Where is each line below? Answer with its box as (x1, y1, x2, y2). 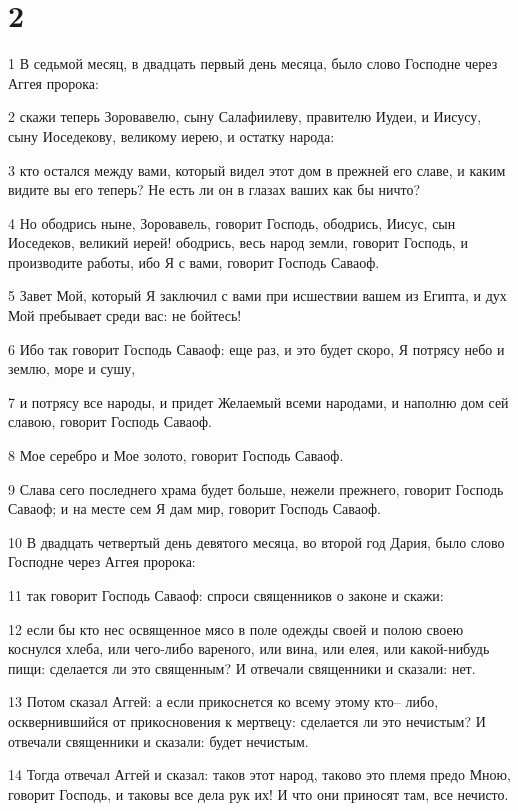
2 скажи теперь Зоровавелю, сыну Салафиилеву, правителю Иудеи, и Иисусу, (8, 106, 482, 127)
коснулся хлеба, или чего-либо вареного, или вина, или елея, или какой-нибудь (8, 638, 490, 659)
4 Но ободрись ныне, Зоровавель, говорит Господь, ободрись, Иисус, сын (8, 212, 456, 233)
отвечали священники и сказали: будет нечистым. (8, 730, 309, 751)
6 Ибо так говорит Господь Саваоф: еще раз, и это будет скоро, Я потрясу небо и (8, 338, 505, 359)
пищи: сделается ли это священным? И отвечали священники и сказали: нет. (8, 657, 476, 678)
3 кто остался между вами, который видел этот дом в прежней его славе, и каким (8, 159, 506, 180)
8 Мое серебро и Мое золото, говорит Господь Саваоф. (8, 445, 344, 466)
